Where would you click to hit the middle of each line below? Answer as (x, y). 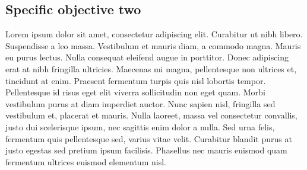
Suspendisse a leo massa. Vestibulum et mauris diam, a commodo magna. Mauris (153, 45)
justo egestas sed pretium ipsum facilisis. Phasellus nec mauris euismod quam (146, 150)
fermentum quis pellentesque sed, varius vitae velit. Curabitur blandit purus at (149, 138)
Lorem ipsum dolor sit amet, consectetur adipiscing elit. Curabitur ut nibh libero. (154, 34)
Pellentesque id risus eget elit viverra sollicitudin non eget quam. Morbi (135, 92)
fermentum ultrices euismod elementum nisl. (86, 161)
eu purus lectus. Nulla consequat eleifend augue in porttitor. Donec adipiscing (147, 57)
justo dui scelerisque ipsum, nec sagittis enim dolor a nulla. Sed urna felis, (140, 126)
